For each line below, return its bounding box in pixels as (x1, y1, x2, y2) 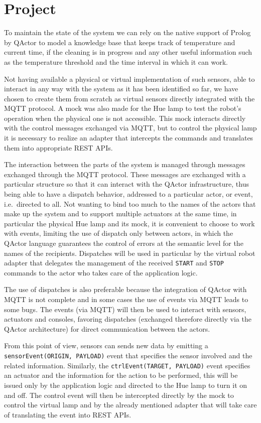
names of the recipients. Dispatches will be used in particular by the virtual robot (4, 247, 255, 258)
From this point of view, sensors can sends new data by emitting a (4, 340, 208, 351)
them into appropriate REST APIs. (4, 142, 113, 153)
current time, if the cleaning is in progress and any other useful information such (4, 47, 252, 57)
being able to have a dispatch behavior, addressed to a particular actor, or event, (4, 189, 253, 199)
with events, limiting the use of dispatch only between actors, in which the (4, 228, 233, 238)
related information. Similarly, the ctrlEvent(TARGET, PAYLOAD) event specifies (4, 360, 250, 370)
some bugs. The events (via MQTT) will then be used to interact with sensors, (4, 304, 246, 314)
